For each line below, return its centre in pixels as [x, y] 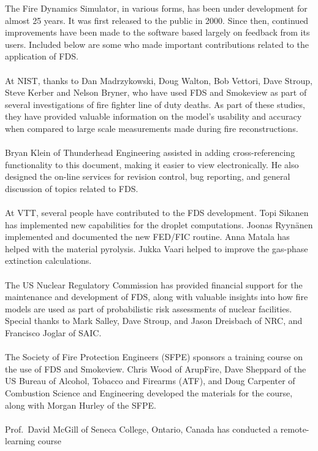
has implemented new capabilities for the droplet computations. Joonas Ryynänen [159, 224]
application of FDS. [42, 56]
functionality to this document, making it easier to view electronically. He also [152, 164]
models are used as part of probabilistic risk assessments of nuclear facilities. [149, 308]
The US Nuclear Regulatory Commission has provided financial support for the [154, 284]
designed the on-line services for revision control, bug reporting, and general [148, 176]
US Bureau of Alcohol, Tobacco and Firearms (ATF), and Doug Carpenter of [150, 381]
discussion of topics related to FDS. [72, 188]
